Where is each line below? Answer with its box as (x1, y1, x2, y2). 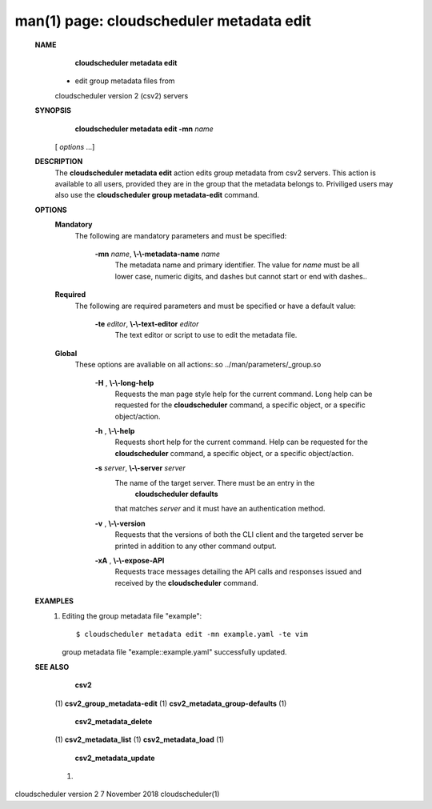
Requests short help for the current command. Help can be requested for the (114, 437, 368, 447)
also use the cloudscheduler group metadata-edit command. (54, 190, 260, 200)
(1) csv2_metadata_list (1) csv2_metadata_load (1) (54, 735, 225, 744)
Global (54, 348, 78, 358)
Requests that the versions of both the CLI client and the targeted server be (114, 530, 364, 539)
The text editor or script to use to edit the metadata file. (114, 330, 298, 340)
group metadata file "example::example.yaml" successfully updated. (62, 647, 287, 657)
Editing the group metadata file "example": (62, 611, 202, 620)
